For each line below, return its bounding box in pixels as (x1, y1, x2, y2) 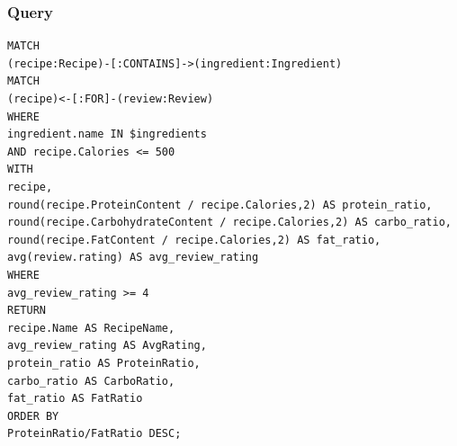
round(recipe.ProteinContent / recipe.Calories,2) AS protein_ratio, (7, 198, 433, 211)
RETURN (7, 304, 46, 317)
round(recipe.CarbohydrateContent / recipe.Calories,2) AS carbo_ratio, (7, 216, 452, 229)
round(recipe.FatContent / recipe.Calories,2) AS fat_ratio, (7, 233, 381, 246)
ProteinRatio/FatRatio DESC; (7, 427, 182, 441)
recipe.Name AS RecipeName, (7, 321, 175, 334)
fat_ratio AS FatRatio (7, 392, 143, 406)
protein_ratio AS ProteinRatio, (7, 356, 201, 370)
